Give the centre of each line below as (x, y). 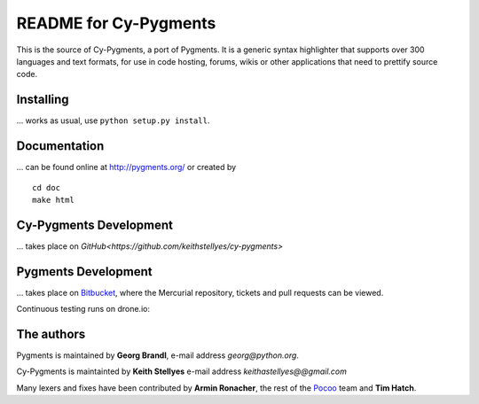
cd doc (47, 187)
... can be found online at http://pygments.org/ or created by (126, 167)
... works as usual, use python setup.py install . (113, 120)
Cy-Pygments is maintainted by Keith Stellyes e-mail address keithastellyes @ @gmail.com (182, 371)
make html (53, 200)
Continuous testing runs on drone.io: (83, 309)
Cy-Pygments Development (94, 225)
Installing (43, 100)
